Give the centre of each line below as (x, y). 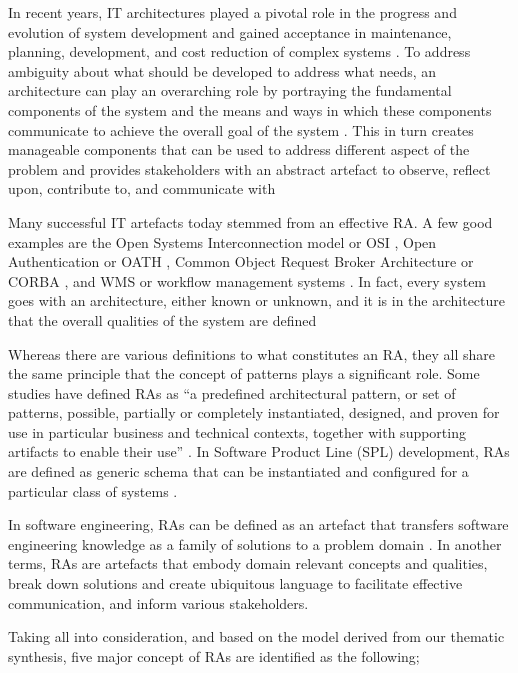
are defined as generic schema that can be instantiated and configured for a (238, 471)
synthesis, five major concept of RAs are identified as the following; (214, 655)
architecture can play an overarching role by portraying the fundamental (230, 90)
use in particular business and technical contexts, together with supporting (237, 431)
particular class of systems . (93, 490)
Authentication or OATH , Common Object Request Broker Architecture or (241, 261)
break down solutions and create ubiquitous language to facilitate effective (235, 583)
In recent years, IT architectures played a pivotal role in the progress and (232, 12)
